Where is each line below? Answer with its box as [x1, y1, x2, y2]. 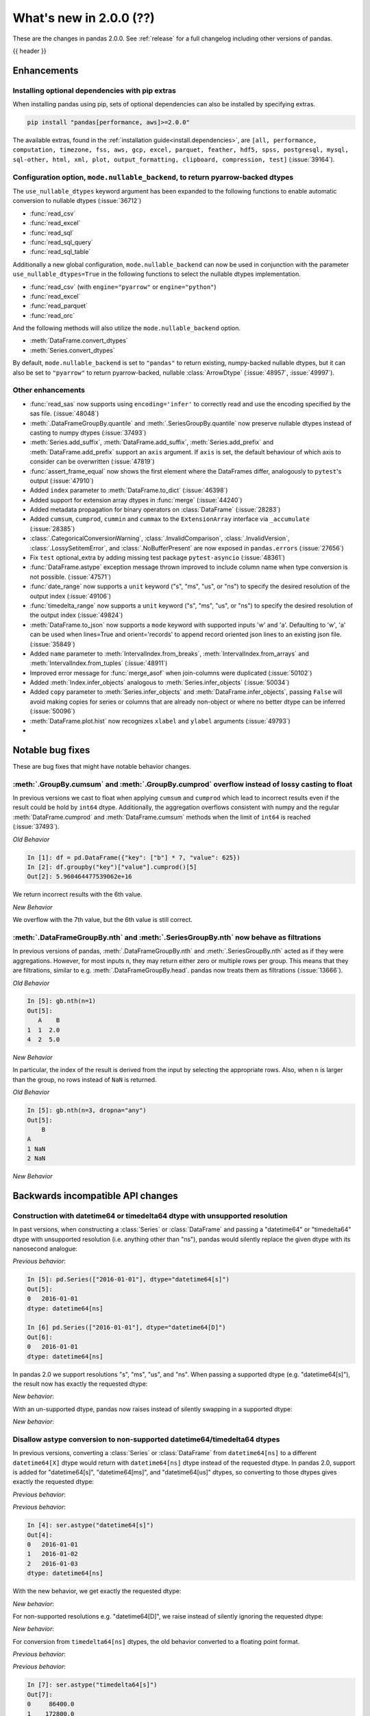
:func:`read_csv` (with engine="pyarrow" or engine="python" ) [29, 282, 217, 291]
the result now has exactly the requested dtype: [12, 1380, 148, 1388]
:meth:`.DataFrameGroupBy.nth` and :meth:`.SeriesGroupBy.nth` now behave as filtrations [12, 932, 321, 942]
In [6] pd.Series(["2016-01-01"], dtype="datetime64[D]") [27, 1323, 226, 1332]
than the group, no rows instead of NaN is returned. [12, 1075, 157, 1084]
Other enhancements [12, 385, 86, 395]
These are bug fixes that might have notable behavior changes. [12, 762, 191, 770]
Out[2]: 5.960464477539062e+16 [27, 872, 133, 881]
